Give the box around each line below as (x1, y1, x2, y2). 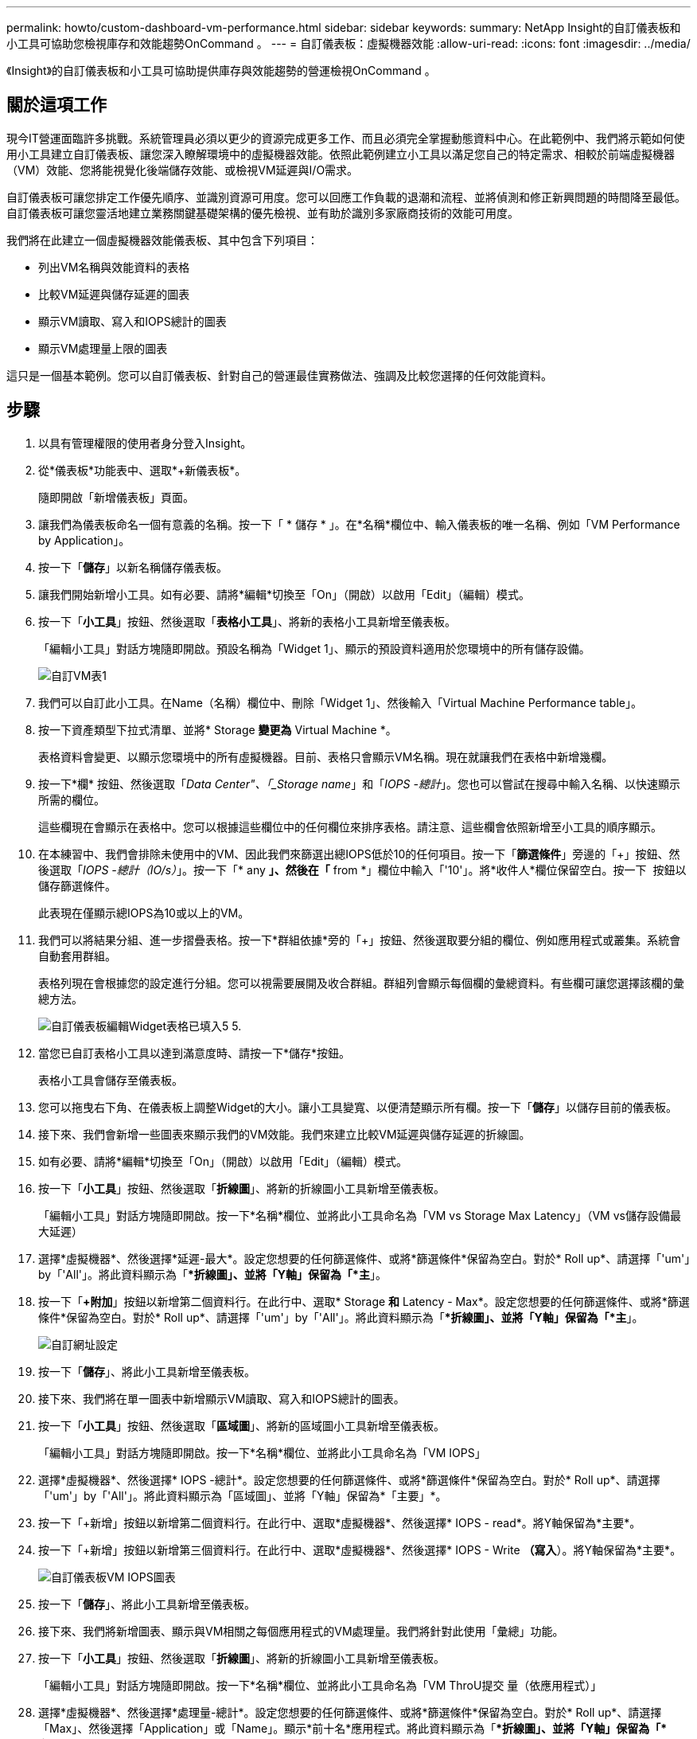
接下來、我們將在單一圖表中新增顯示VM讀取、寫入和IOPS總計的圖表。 (38, 1391, 405, 1405)
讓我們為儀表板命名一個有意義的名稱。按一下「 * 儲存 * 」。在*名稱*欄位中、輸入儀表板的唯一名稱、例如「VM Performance (38, 517, 680, 531)
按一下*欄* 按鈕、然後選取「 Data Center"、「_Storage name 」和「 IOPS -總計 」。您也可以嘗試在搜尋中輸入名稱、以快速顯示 (38, 776, 680, 791)
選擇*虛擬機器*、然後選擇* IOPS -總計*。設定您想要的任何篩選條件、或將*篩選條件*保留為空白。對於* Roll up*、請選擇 (38, 1472, 660, 1487)
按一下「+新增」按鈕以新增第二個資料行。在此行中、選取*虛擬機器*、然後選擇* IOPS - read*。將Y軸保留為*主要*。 (38, 1515, 641, 1530)
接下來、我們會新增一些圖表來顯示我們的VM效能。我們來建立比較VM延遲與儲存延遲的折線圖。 (38, 1127, 531, 1141)
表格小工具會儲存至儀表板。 (38, 1073, 183, 1087)
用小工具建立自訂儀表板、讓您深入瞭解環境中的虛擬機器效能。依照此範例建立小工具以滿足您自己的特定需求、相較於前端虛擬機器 (6, 147, 675, 161)
